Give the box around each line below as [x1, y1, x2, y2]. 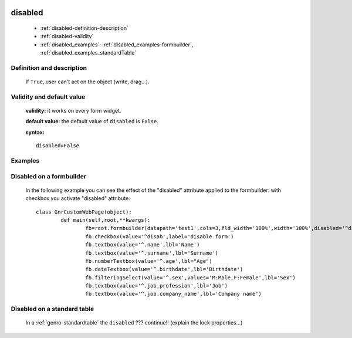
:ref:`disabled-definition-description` [40, 25, 129, 32]
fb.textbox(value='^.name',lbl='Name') [85, 241, 200, 248]
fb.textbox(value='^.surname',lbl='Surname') [85, 249, 219, 256]
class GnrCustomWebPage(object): [36, 208, 132, 215]
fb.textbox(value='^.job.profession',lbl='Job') [85, 282, 228, 289]
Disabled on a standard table [11, 305, 94, 313]
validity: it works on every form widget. [25, 107, 121, 114]
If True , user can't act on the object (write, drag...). [25, 78, 150, 85]
